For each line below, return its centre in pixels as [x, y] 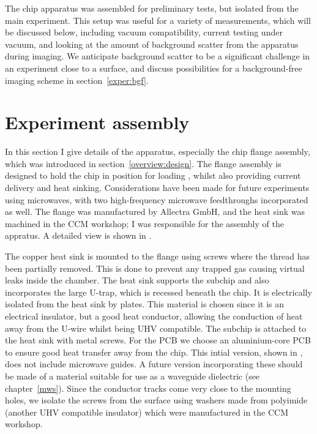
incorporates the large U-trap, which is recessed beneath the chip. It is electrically [158, 292]
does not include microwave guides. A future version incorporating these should [154, 364]
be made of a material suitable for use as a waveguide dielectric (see [132, 376]
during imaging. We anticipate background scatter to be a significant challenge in [158, 56]
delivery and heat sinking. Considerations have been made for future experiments [157, 188]
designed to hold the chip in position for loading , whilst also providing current [153, 175]
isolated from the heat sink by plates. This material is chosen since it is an [145, 304]
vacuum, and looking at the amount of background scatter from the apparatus [152, 44]
